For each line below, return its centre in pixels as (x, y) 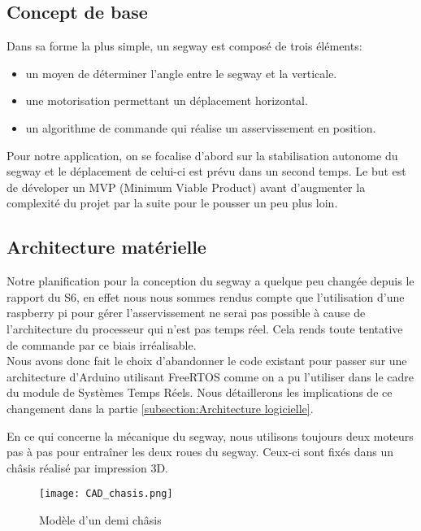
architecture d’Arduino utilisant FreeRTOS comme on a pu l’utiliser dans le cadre (210, 376)
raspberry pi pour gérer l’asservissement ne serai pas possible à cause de (186, 313)
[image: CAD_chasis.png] (106, 494)
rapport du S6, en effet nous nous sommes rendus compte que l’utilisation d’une (206, 296)
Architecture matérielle (106, 247)
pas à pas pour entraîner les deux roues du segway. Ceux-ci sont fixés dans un (200, 452)
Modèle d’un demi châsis (100, 519)
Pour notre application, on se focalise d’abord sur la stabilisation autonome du (202, 155)
